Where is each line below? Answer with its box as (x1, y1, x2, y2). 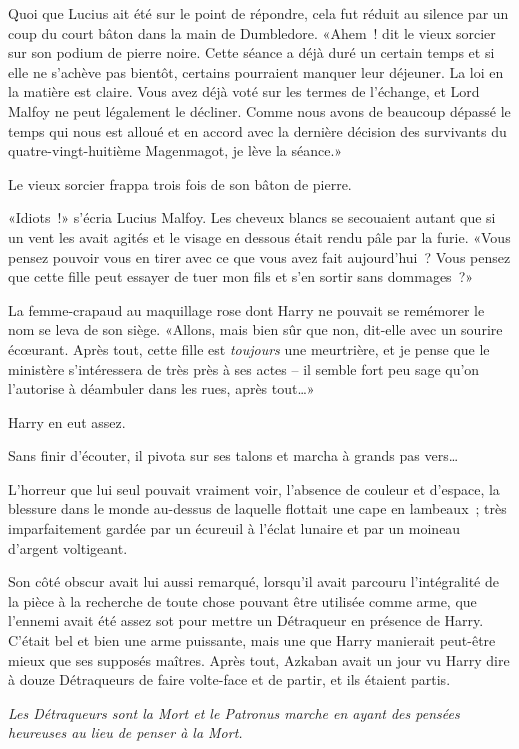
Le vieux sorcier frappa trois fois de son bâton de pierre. (8, 173, 352, 194)
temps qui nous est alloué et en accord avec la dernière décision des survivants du (8, 120, 507, 141)
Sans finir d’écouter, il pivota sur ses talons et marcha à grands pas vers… (8, 445, 459, 466)
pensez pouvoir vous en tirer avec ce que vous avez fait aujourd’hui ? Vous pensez (8, 246, 511, 267)
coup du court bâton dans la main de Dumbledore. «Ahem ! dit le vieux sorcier (8, 22, 496, 43)
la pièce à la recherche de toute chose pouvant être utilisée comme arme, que (8, 590, 477, 611)
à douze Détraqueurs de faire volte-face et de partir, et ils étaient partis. (8, 669, 451, 690)
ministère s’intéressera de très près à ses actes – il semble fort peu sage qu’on (8, 358, 480, 379)
